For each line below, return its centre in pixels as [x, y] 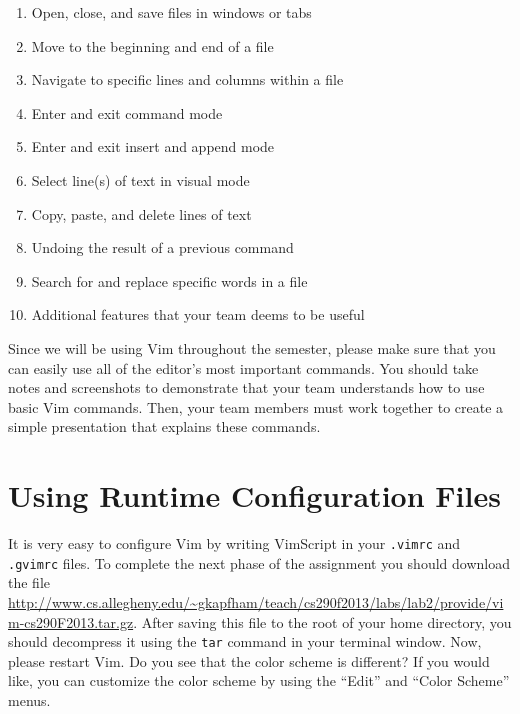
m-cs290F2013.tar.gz [71, 621]
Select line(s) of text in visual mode [140, 179]
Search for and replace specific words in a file [169, 280]
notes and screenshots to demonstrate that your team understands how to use [246, 387]
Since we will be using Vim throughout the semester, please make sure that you [252, 347]
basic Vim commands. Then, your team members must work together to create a [256, 406]
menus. [29, 699]
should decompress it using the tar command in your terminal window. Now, [245, 641]
